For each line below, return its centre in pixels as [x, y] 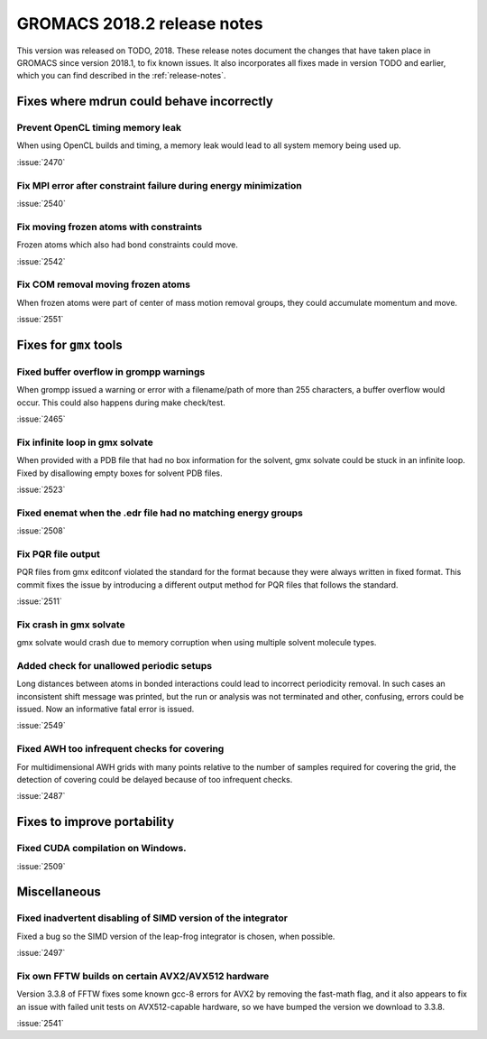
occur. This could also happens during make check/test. [121, 403]
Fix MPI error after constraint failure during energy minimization [159, 185]
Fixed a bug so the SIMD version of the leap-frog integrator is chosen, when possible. [176, 936]
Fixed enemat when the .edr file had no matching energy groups [160, 513]
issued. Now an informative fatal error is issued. [106, 710]
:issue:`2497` [41, 953]
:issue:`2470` [41, 162]
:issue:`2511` [39, 601]
